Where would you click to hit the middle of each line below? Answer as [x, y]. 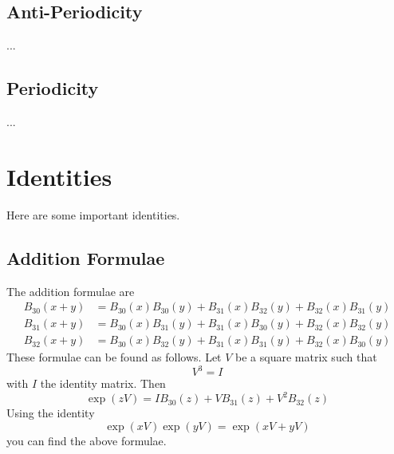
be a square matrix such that [306, 357]
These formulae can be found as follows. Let [114, 357]
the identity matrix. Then [103, 383]
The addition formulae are [71, 291]
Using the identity [51, 413]
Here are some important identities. [93, 214]
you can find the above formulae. [87, 440]
